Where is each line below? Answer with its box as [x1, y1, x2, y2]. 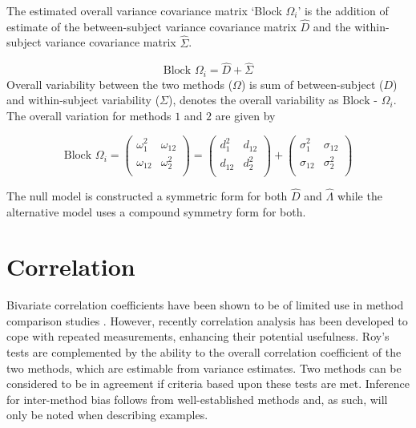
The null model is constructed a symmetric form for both [6, 187, 288, 204]
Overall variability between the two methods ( [6, 75, 233, 92]
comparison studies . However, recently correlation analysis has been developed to [6, 312, 408, 329]
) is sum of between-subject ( [240, 75, 384, 92]
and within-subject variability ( [6, 91, 160, 108]
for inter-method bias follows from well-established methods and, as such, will [6, 390, 388, 407]
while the [337, 187, 382, 204]
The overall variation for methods [6, 107, 172, 124]
